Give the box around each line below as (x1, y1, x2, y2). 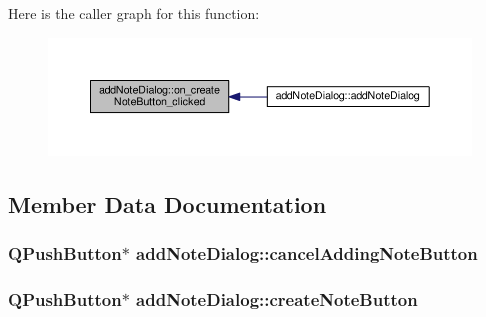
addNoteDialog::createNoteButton (136, 287, 418, 312)
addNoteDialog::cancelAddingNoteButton (136, 241, 478, 266)
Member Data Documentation (8, 189, 327, 220)
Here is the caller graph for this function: (8, 3, 260, 23)
